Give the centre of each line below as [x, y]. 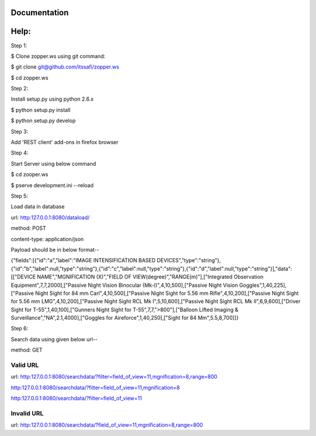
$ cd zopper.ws [30, 78]
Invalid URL [27, 413]
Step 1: [19, 45]
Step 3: [20, 131]
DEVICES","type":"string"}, [189, 260]
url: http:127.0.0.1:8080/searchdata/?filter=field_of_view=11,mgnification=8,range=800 [114, 377]
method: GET [27, 350]
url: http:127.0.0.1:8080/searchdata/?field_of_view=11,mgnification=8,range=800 [107, 425]
